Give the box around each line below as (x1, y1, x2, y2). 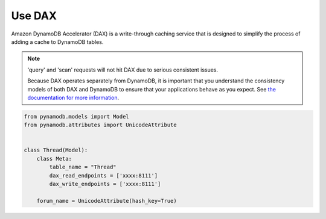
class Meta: (36, 155, 72, 162)
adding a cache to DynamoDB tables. (11, 38, 104, 45)
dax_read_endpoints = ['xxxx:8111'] (49, 172, 158, 179)
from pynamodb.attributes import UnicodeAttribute (24, 122, 177, 129)
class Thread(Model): (24, 147, 88, 153)
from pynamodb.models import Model (24, 113, 129, 120)
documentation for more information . (27, 94, 120, 101)
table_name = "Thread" (49, 164, 117, 171)
